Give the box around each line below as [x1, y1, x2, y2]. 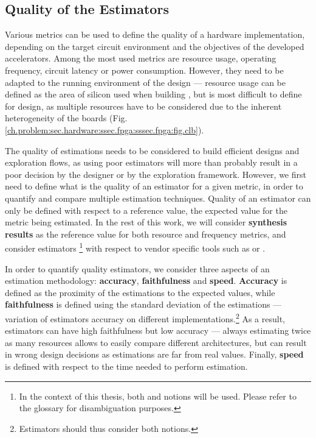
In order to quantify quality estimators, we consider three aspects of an [5, 262, 270, 275]
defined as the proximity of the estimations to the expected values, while [5, 286, 275, 298]
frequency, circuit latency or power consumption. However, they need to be [5, 63, 284, 76]
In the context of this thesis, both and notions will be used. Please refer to [19, 389, 297, 402]
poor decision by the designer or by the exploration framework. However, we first [5, 168, 306, 180]
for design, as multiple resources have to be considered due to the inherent [5, 99, 282, 112]
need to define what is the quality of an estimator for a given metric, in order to [5, 180, 303, 193]
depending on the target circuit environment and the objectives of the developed [5, 40, 304, 52]
